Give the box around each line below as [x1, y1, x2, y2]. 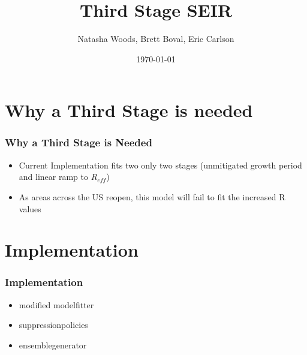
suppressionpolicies [19, 318, 88, 331]
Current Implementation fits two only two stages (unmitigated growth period [19, 158, 302, 171]
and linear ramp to [19, 170, 89, 183]
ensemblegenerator [19, 338, 87, 351]
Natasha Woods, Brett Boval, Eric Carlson [77, 32, 234, 45]
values [19, 202, 41, 215]
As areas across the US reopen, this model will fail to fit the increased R [19, 190, 285, 203]
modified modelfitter [19, 298, 94, 311]
